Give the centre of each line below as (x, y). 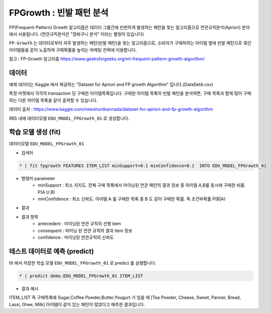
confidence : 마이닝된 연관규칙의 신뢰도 (76, 237)
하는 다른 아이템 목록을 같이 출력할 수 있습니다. (53, 100)
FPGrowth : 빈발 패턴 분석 (59, 13)
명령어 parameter (38, 178)
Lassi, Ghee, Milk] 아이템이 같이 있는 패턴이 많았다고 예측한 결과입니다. (77, 304)
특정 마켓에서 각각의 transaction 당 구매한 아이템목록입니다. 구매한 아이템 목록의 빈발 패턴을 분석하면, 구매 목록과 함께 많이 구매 (130, 93)
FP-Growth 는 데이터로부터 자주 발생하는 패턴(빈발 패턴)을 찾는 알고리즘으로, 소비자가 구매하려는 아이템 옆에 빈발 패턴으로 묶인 (130, 43)
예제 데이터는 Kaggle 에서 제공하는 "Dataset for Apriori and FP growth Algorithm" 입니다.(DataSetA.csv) (111, 84)
